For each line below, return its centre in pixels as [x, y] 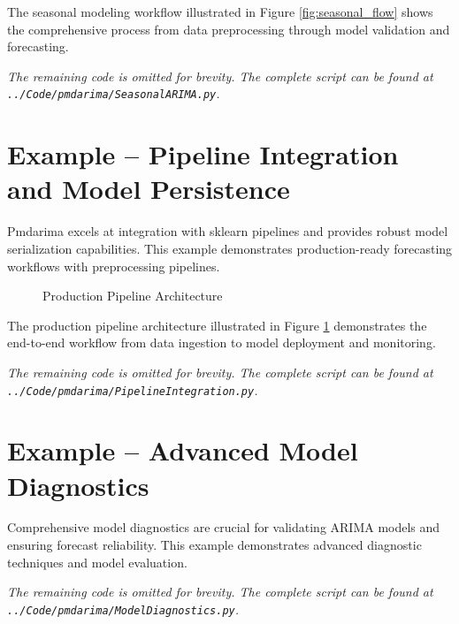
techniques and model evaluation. [97, 562]
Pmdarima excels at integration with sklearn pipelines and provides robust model [228, 231]
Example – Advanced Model [183, 450]
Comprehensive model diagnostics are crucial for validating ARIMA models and [224, 527]
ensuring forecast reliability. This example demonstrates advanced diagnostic [214, 545]
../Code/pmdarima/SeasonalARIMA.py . [114, 93]
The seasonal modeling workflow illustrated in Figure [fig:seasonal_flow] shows [220, 11]
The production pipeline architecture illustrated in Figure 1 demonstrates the [217, 325]
